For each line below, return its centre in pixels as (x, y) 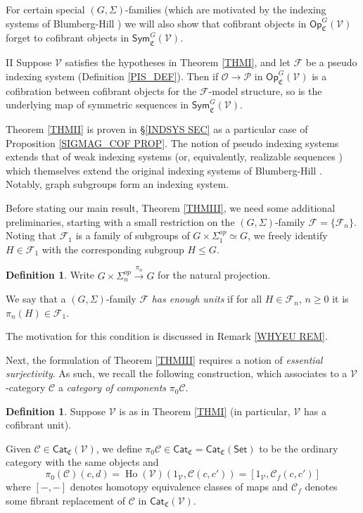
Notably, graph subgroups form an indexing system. (117, 184)
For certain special (45, 9)
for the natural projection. (214, 275)
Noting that (31, 235)
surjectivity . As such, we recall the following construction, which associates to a (177, 373)
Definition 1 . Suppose (56, 411)
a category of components (112, 387)
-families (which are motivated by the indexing (226, 9)
